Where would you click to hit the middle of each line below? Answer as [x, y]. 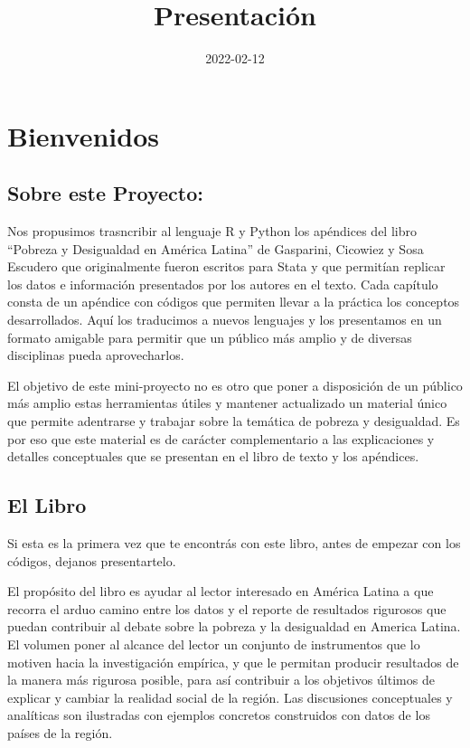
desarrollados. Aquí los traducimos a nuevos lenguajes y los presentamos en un [225, 320]
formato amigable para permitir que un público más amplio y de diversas [210, 337]
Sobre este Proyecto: [105, 193]
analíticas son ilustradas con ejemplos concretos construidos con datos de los [219, 715]
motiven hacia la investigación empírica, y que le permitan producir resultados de [233, 662]
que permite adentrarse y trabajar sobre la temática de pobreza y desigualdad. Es [234, 421]
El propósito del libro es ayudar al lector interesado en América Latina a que [221, 591]
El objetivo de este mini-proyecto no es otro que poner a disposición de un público [235, 385]
